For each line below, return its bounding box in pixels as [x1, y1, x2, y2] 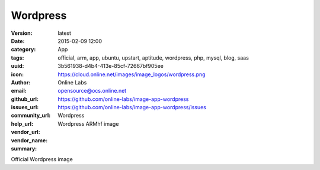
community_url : [11, 112, 51, 119]
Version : [11, 30, 33, 37]
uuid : [11, 63, 24, 70]
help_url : [11, 120, 34, 127]
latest [57, 30, 71, 37]
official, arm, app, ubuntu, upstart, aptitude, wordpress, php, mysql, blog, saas [57, 54, 249, 61]
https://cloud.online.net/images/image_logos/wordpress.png [57, 71, 206, 78]
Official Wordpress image [11, 156, 73, 163]
